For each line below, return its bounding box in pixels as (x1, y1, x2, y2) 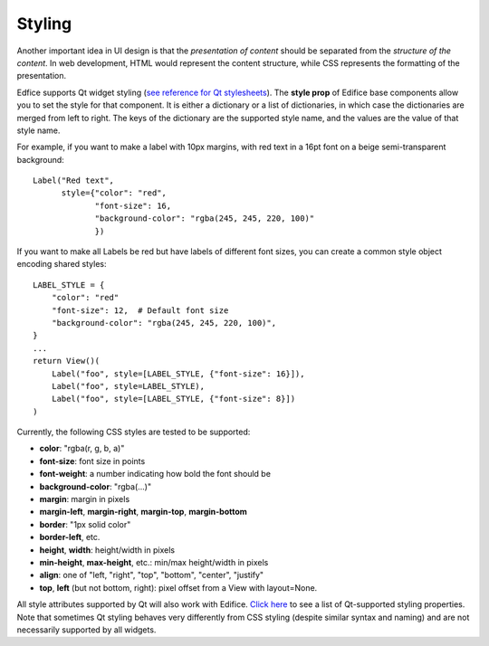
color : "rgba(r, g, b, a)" (39, 443, 125, 454)
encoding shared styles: (16, 259, 107, 270)
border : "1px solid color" (39, 518, 131, 529)
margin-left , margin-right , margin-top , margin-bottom (39, 507, 248, 518)
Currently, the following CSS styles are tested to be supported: (16, 426, 251, 438)
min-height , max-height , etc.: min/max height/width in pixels (39, 557, 269, 567)
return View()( (33, 356, 101, 366)
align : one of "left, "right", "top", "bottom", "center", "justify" (39, 570, 264, 581)
